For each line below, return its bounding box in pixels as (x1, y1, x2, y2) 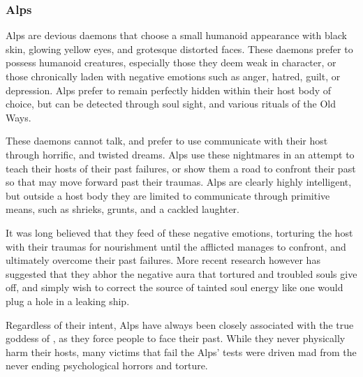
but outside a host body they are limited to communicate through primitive (6, 188, 330, 202)
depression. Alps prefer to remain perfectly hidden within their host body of (6, 82, 332, 97)
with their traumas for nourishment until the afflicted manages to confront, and (6, 239, 346, 253)
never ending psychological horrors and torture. (6, 358, 208, 373)
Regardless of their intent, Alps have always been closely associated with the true (6, 317, 354, 332)
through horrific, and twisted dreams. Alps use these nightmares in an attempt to (6, 147, 355, 161)
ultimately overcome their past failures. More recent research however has (6, 253, 320, 267)
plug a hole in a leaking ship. (6, 293, 130, 308)
